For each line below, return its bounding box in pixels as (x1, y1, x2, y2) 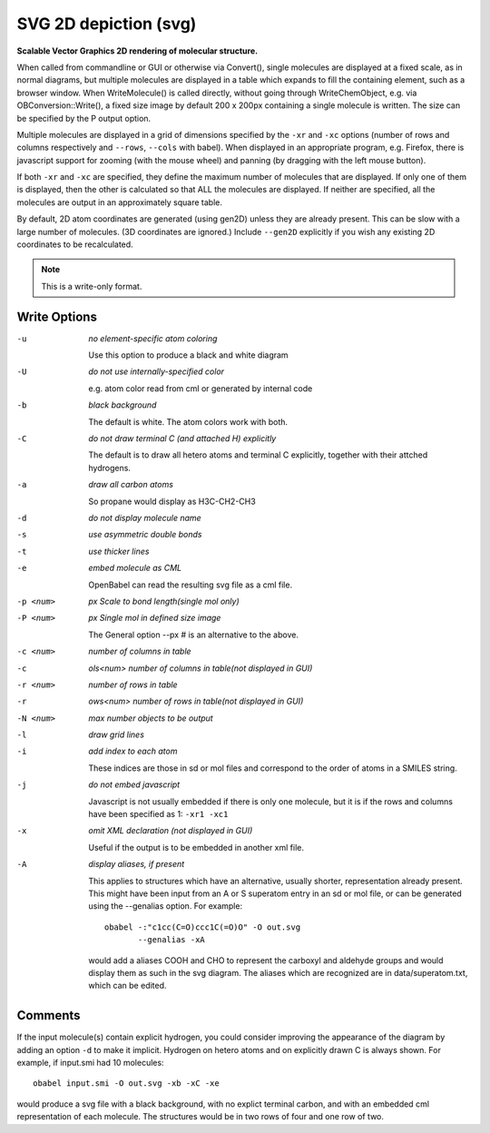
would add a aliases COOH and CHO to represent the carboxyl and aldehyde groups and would (88, 954, 444, 966)
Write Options (16, 309, 97, 324)
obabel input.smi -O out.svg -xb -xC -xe (33, 1079, 220, 1089)
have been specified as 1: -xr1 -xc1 (88, 809, 229, 820)
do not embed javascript (88, 779, 181, 790)
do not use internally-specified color (88, 366, 225, 377)
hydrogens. (88, 462, 132, 473)
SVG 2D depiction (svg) (16, 14, 197, 34)
